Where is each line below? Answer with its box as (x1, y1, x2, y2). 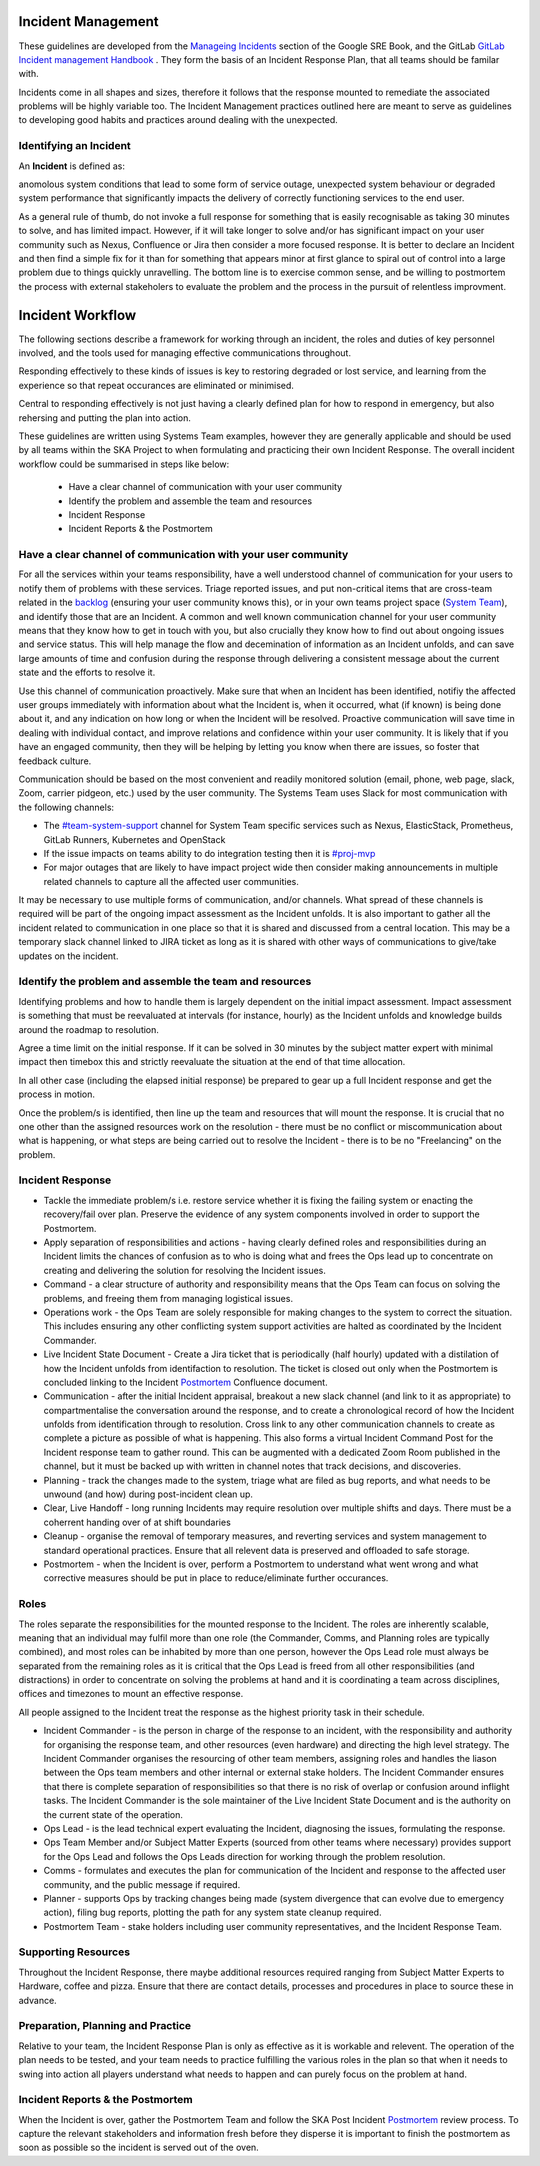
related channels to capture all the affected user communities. (43, 875, 300, 887)
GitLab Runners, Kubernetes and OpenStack (43, 833, 226, 845)
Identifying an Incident (18, 139, 132, 153)
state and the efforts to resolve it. (18, 666, 156, 679)
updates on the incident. (18, 950, 119, 962)
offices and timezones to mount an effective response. (18, 1688, 244, 1700)
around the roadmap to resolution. (18, 1023, 160, 1035)
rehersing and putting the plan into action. (18, 411, 192, 424)
